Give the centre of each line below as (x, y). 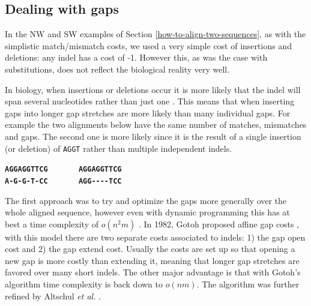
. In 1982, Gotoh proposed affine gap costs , (219, 223)
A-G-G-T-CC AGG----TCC (63, 181)
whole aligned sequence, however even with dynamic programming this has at (147, 212)
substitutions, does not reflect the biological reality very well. (117, 69)
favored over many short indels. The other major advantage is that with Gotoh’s (153, 272)
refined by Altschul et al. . (53, 295)
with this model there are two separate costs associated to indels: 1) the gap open (155, 237)
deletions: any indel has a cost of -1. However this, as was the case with (136, 57)
